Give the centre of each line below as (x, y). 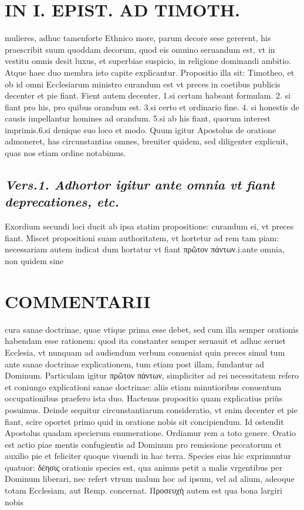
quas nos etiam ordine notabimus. (65, 153)
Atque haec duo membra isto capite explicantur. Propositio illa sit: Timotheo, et (150, 72)
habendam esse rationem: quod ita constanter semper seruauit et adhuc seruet (145, 341)
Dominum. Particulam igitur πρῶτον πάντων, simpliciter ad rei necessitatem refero (152, 375)
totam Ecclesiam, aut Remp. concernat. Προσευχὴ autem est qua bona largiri (143, 490)
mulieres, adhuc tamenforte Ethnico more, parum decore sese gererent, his (138, 38)
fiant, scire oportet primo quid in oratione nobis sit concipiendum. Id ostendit (144, 421)
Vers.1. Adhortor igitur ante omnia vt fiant (140, 185)
